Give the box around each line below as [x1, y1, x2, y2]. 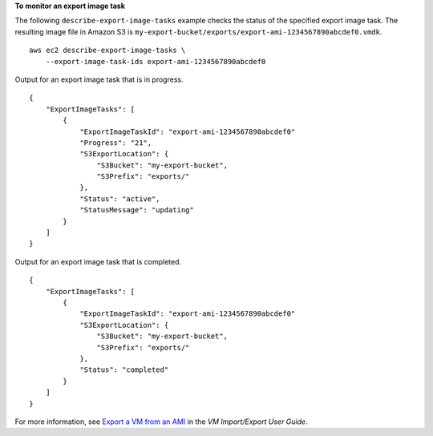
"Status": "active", [79, 194, 160, 204]
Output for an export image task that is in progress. [14, 75, 184, 84]
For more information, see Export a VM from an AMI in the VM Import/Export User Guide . [14, 417, 308, 426]
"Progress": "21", [79, 138, 152, 147]
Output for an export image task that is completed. [14, 256, 182, 266]
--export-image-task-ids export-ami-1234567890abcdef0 [45, 57, 266, 66]
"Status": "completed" [79, 365, 169, 374]
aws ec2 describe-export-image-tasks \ [29, 46, 186, 55]
